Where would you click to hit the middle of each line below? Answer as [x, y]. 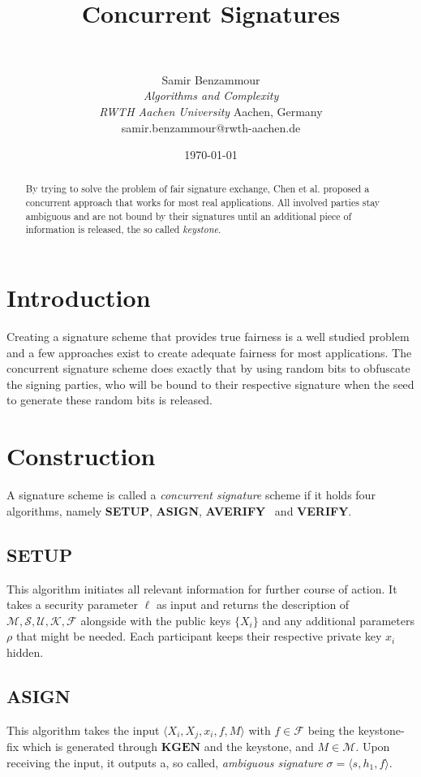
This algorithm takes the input [83, 730]
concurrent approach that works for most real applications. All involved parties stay [203, 203]
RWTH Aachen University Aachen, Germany [211, 111]
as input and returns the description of [253, 604]
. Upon [373, 747]
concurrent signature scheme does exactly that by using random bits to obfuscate [208, 368]
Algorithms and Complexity [211, 95]
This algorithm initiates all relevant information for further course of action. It [202, 588]
